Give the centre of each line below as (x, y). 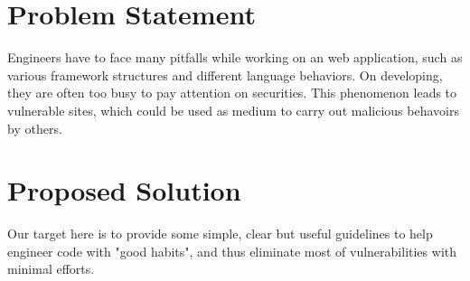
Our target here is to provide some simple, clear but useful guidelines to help (220, 234)
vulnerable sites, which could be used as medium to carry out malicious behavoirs (233, 110)
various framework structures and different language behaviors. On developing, (225, 75)
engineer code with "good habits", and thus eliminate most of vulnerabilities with (232, 251)
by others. (35, 128)
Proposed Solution (124, 190)
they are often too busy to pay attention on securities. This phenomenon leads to (232, 93)
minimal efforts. (51, 269)
